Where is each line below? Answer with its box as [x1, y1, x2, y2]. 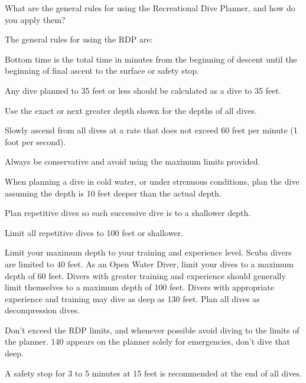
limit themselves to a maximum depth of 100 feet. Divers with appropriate [5, 281, 274, 293]
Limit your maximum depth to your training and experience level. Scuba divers [5, 246, 292, 258]
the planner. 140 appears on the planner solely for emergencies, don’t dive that [5, 335, 291, 348]
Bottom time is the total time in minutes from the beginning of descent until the [5, 53, 297, 65]
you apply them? [5, 13, 66, 25]
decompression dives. [5, 304, 80, 316]
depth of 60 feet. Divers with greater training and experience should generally [5, 269, 286, 281]
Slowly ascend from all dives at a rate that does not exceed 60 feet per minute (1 [5, 124, 298, 136]
